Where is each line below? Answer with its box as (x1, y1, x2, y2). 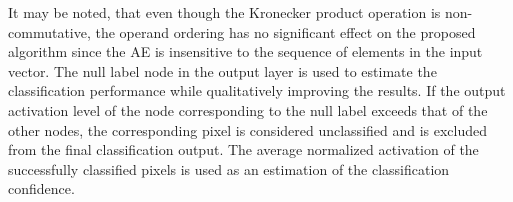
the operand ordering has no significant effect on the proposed (95, 21, 476, 42)
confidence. (8, 178, 75, 199)
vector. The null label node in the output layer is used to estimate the (8, 60, 437, 81)
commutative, (8, 21, 91, 42)
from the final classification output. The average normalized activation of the (8, 139, 479, 160)
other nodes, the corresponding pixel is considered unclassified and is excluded (8, 119, 488, 140)
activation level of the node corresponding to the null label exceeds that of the (8, 99, 488, 120)
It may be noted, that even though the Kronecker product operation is (8, 2, 441, 22)
